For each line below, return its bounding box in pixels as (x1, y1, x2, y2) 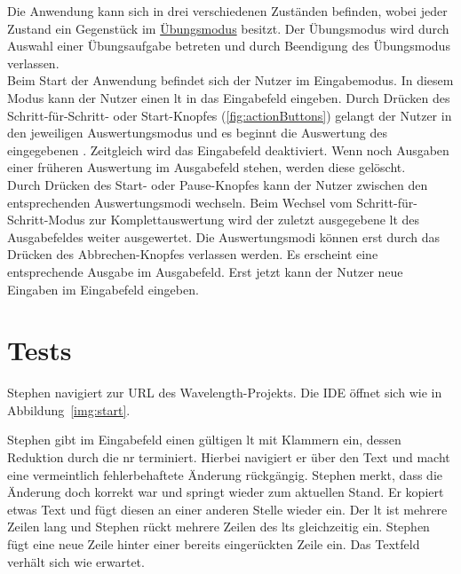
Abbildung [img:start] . (7, 400, 131, 419)
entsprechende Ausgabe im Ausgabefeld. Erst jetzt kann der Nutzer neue (7, 262, 403, 280)
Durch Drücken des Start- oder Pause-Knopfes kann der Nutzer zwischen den (7, 175, 428, 193)
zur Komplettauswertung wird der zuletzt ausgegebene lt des (89, 210, 420, 229)
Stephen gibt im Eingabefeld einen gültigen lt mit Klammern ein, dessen (7, 430, 401, 449)
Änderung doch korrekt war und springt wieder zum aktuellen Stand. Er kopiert (7, 483, 444, 501)
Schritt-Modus (7, 210, 85, 229)
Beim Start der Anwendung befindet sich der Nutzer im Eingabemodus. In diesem (7, 71, 454, 90)
